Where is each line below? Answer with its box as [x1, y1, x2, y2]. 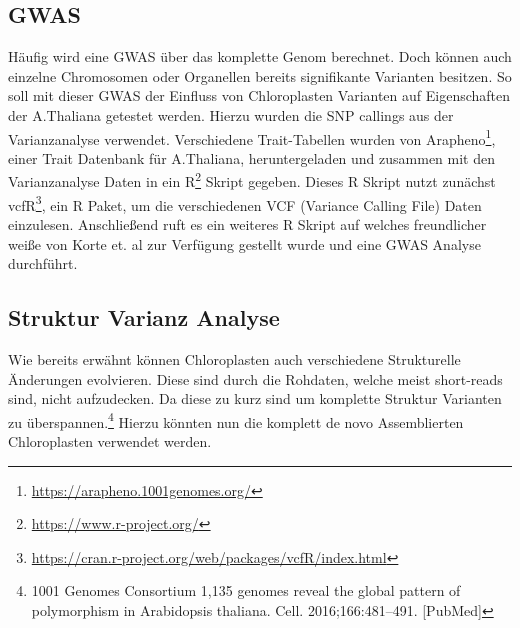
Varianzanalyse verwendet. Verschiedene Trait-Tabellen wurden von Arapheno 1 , [8, 125, 496, 149]
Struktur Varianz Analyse [8, 302, 280, 333]
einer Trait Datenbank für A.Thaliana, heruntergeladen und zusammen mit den [8, 147, 496, 168]
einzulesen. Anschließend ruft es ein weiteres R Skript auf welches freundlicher [8, 213, 487, 234]
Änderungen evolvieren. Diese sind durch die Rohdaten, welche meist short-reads [8, 368, 503, 389]
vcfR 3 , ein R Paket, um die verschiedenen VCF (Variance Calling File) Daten [8, 191, 482, 215]
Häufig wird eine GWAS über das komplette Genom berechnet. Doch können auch [8, 46, 512, 67]
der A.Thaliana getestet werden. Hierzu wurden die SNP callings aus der [8, 104, 454, 125]
